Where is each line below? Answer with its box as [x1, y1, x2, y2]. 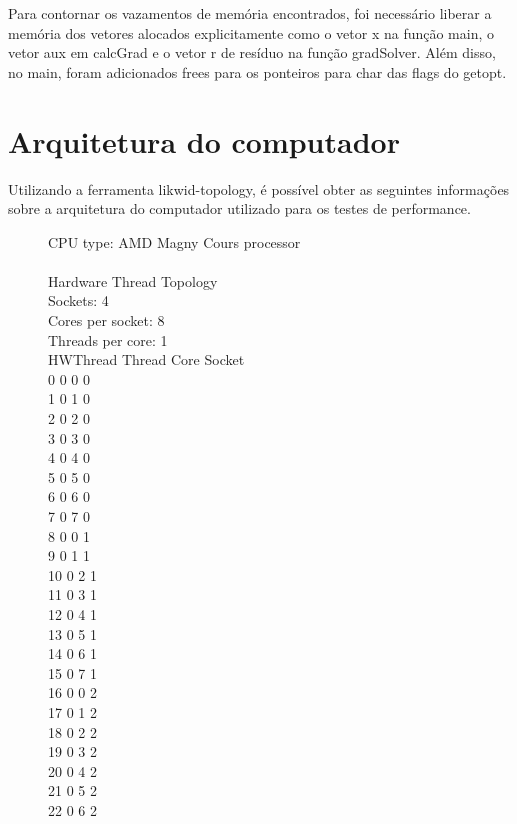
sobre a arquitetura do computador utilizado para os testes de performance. [8, 198, 471, 219]
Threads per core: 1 [48, 329, 168, 350]
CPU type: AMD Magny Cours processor [48, 231, 301, 252]
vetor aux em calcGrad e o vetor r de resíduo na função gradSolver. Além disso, [8, 42, 496, 63]
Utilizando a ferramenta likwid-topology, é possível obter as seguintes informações [8, 178, 510, 199]
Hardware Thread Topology [48, 270, 218, 291]
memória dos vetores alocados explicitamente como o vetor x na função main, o [8, 22, 495, 43]
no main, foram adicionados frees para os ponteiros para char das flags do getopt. [8, 61, 507, 82]
